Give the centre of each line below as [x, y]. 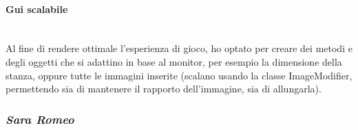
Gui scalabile [37, 9]
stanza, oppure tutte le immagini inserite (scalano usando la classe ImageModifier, [179, 75]
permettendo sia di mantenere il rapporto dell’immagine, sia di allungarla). [164, 89]
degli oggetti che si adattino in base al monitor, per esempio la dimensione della [174, 61]
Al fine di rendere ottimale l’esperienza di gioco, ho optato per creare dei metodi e [179, 48]
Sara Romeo [40, 119]
